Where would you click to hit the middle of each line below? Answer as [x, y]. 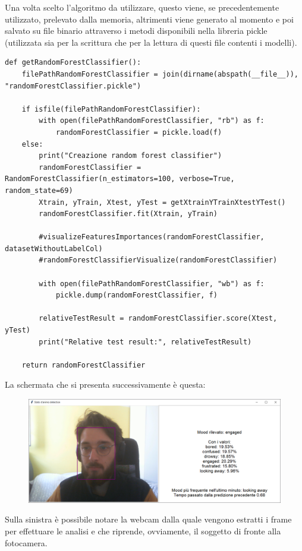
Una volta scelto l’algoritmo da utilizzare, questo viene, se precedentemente [142, 7]
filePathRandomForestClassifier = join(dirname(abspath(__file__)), [160, 74]
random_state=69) [39, 190]
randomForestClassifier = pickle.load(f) [139, 132]
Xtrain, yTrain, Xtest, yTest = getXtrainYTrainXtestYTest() [162, 202]
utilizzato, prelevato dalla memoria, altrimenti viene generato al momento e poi [149, 19]
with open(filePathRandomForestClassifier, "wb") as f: [152, 284]
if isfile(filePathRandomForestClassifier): [111, 109]
